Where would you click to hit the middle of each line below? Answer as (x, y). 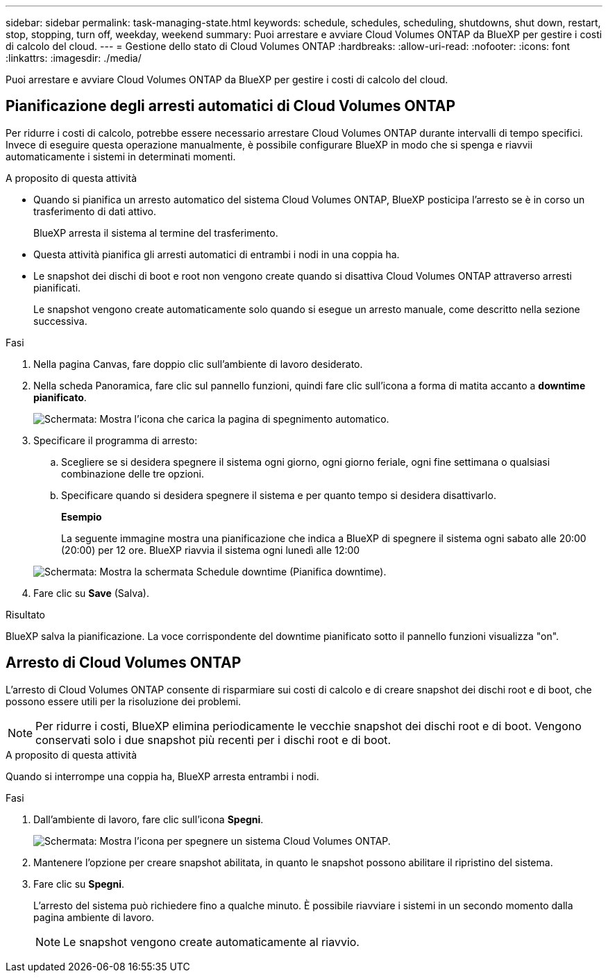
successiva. (60, 321)
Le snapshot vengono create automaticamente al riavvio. (211, 942)
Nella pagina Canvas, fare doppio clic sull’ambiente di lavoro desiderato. (198, 364)
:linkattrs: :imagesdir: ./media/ (74, 58)
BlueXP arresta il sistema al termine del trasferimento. (156, 233)
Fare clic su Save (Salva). (91, 593)
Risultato (26, 614)
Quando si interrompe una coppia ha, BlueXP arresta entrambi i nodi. (162, 776)
